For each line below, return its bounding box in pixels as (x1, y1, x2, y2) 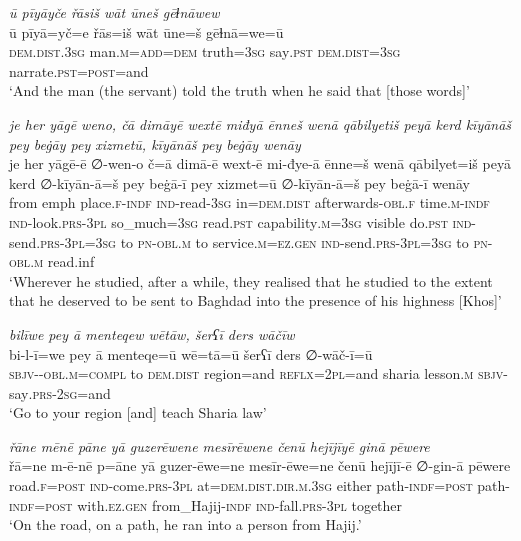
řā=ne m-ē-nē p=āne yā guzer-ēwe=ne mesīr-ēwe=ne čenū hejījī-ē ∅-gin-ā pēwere (9, 455, 511, 476)
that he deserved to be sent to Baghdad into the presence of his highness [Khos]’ (9, 290, 502, 311)
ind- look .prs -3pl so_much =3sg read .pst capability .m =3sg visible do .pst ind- (9, 211, 476, 232)
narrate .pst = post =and (9, 60, 149, 81)
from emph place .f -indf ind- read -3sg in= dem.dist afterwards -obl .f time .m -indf (9, 192, 490, 213)
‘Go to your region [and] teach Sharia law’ (9, 402, 267, 423)
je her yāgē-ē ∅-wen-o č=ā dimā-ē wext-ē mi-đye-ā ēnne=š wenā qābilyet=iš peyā (9, 153, 511, 174)
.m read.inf (30, 251, 95, 272)
